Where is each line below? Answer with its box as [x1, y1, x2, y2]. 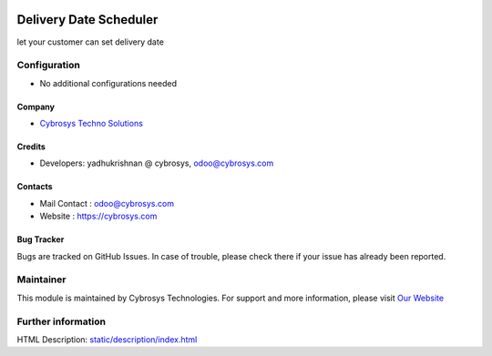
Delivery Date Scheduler [16, 12, 159, 27]
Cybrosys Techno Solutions [39, 118, 143, 129]
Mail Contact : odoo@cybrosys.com [39, 198, 175, 209]
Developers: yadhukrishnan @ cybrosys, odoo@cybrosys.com [39, 158, 274, 168]
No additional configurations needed [39, 77, 178, 88]
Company [16, 101, 55, 112]
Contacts [16, 181, 54, 192]
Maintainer [16, 273, 67, 286]
